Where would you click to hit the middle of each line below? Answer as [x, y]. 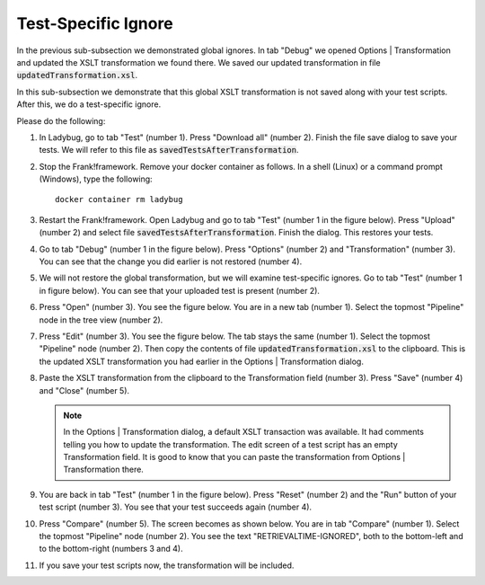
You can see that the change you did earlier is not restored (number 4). [171, 261]
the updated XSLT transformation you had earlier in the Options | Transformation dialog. [201, 361]
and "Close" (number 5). [84, 390]
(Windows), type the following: [96, 179]
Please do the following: [61, 120]
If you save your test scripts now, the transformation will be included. [167, 565]
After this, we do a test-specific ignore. [89, 104]
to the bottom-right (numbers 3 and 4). [111, 549]
